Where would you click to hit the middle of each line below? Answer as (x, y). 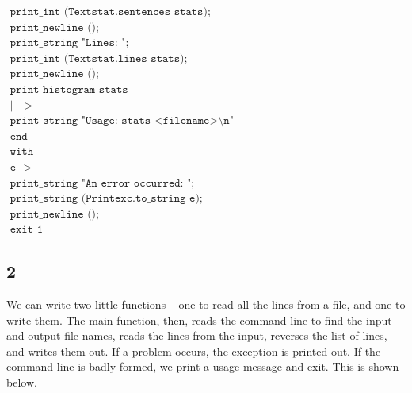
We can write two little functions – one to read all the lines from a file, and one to (206, 304)
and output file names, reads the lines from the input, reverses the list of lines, (197, 335)
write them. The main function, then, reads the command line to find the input (199, 320)
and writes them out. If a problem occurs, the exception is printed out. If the (194, 351)
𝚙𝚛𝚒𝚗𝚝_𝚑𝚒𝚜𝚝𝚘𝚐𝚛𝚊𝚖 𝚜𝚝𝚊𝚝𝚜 (69, 89)
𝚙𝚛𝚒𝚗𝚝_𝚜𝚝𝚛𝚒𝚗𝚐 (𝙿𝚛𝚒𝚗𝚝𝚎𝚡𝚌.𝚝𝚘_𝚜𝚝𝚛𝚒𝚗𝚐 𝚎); (106, 199)
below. (22, 382)
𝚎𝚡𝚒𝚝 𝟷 (27, 230)
